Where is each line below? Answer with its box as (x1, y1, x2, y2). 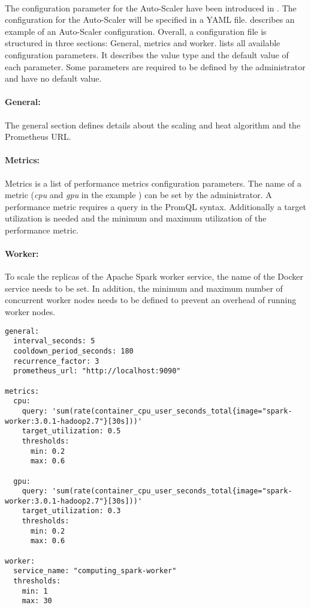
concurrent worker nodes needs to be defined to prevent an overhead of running (5, 293, 297, 306)
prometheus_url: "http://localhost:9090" (13, 367, 181, 376)
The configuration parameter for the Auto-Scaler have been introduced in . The (5, 1, 297, 14)
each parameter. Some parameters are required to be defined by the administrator (5, 60, 306, 73)
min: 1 (22, 586, 48, 595)
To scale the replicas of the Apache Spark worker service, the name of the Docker (5, 270, 303, 283)
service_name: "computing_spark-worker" (13, 567, 177, 576)
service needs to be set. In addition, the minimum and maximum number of (5, 281, 283, 294)
